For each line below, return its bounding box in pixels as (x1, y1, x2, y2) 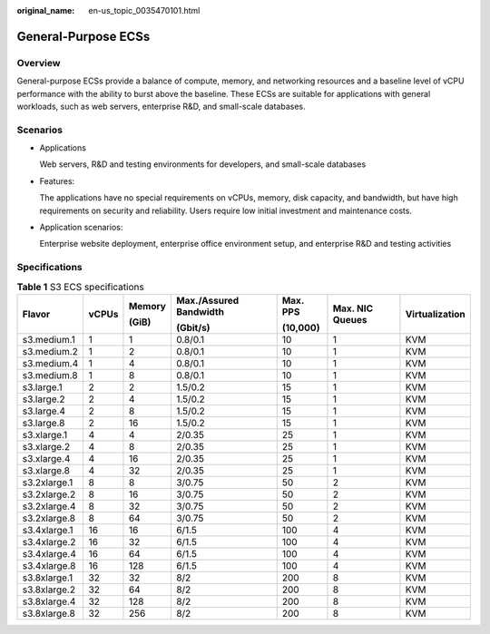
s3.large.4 (22, 405, 66, 417)
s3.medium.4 (22, 356, 79, 369)
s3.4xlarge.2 (22, 535, 76, 548)
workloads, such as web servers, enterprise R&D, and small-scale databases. (16, 101, 306, 112)
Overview (16, 56, 61, 69)
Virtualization (405, 307, 466, 320)
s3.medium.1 (22, 333, 76, 346)
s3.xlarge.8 (22, 463, 70, 476)
